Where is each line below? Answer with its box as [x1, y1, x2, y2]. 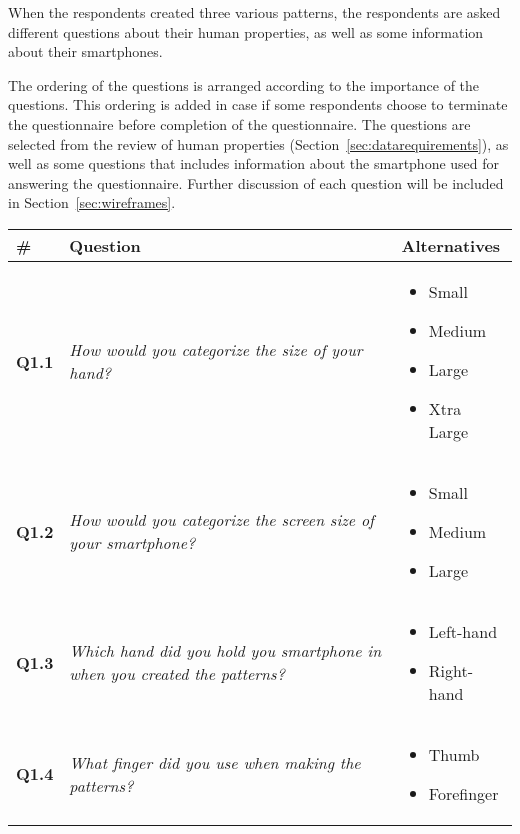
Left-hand [428, 619, 498, 643]
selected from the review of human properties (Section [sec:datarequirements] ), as [8, 133, 509, 154]
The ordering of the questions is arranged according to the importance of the [8, 74, 480, 95]
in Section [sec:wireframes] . [8, 192, 176, 213]
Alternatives [401, 233, 501, 257]
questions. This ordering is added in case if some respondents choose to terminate [8, 94, 508, 115]
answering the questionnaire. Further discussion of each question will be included [8, 172, 504, 193]
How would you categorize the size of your [69, 338, 363, 362]
